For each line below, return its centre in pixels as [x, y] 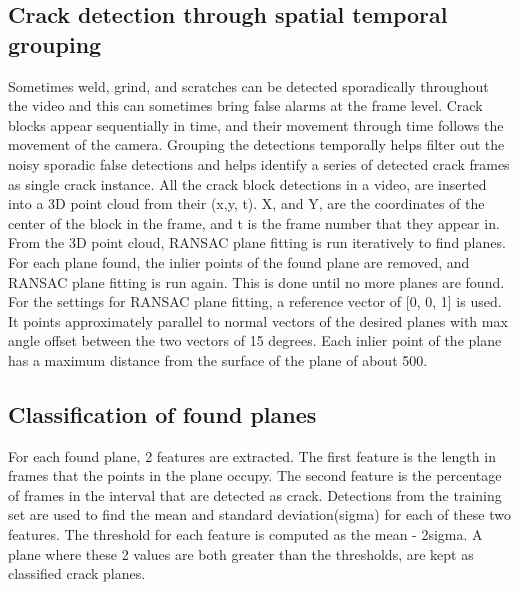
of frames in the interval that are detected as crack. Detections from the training [255, 494]
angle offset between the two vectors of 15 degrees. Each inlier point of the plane [255, 340]
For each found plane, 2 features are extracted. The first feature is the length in [252, 455]
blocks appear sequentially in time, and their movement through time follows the [256, 124]
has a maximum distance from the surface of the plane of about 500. [218, 359]
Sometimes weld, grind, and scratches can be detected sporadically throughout [248, 85]
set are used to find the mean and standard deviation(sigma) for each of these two [259, 514]
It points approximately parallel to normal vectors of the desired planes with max [258, 320]
